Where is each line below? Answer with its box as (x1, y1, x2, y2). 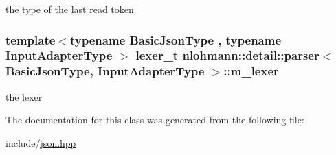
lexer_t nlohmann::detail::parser (135, 47, 320, 64)
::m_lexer (223, 62, 279, 80)
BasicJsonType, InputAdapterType (5, 62, 205, 80)
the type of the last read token (5, 2, 134, 16)
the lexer (5, 89, 43, 104)
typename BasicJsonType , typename (69, 31, 282, 48)
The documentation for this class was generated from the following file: (5, 112, 304, 127)
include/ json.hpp (5, 135, 76, 150)
